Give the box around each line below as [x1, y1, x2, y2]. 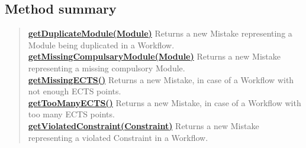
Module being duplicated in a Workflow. [28, 38, 175, 51]
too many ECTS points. [28, 108, 115, 120]
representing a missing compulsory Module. [28, 61, 185, 74]
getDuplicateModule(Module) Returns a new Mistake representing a [28, 27, 292, 40]
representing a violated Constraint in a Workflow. [28, 131, 208, 143]
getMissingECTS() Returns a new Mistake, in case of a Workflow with [28, 73, 294, 85]
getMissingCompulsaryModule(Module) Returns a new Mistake [28, 50, 281, 63]
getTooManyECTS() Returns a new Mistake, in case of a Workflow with [28, 96, 301, 108]
